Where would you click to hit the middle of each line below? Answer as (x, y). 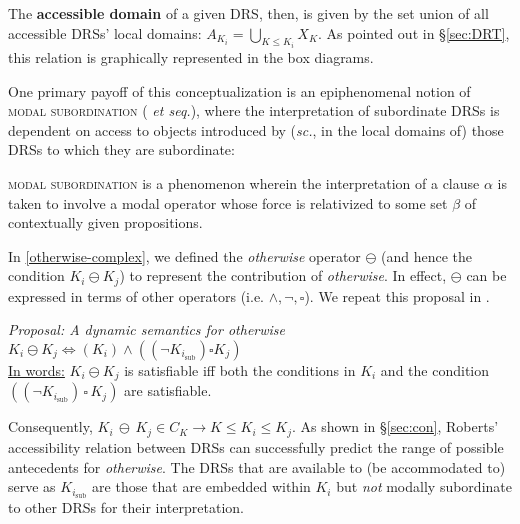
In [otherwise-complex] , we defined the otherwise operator (184, 255)
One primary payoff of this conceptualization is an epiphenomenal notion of (239, 90)
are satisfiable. (168, 390)
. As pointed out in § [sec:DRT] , (414, 32)
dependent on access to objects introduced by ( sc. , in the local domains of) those (256, 129)
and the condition (435, 370)
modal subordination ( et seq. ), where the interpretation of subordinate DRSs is (254, 110)
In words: (36, 370)
